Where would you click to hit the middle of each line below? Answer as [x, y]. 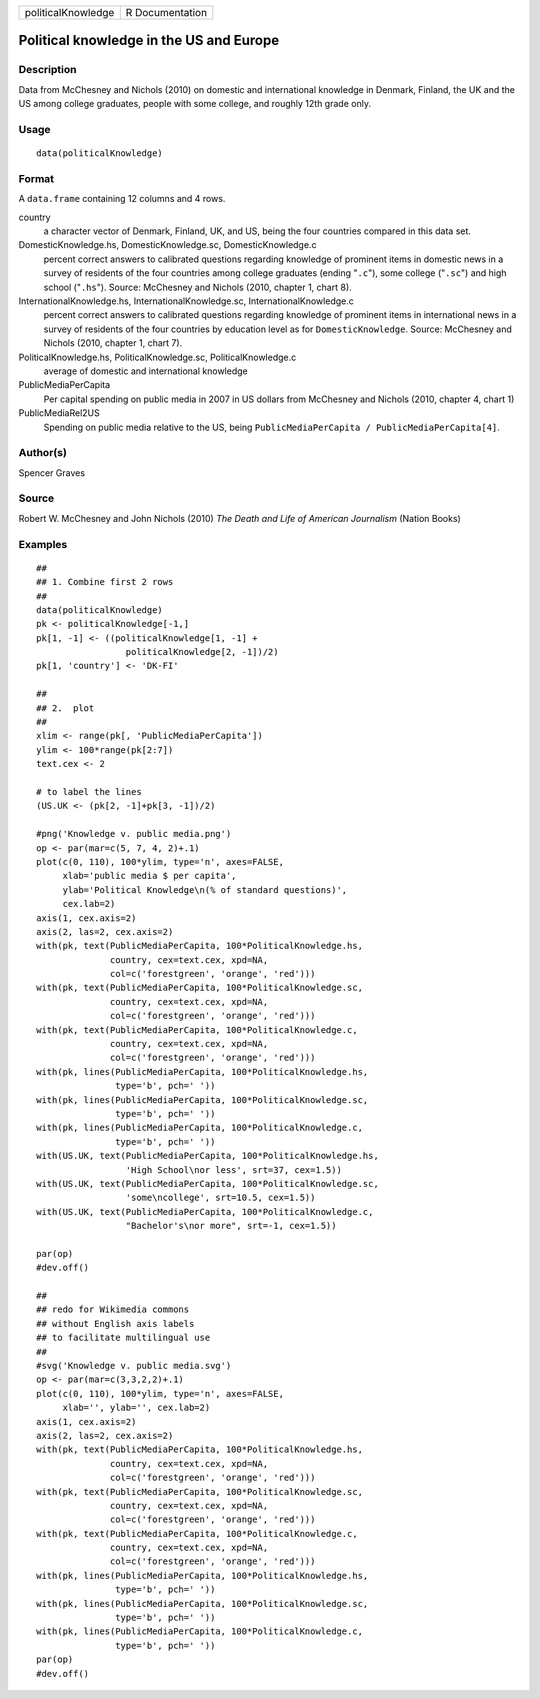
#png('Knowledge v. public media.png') [134, 834]
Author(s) [42, 453]
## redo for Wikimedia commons [113, 1309]
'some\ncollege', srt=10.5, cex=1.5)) [220, 1198]
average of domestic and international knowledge [146, 371]
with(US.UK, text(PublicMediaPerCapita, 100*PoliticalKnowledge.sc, [207, 1183]
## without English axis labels [115, 1323]
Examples [43, 544]
